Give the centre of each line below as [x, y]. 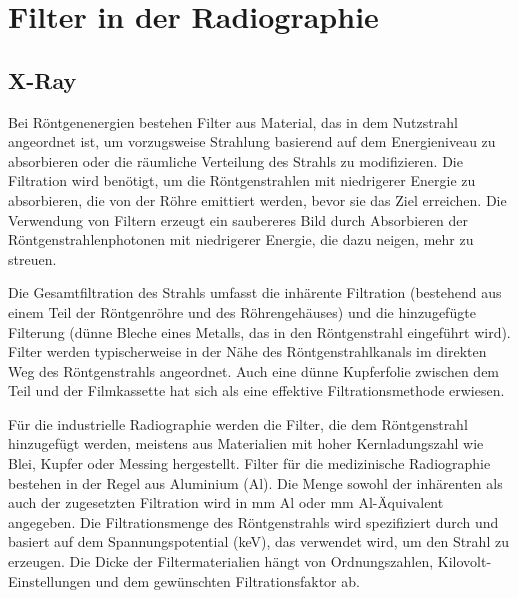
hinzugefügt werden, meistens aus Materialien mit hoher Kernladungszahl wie [246, 443]
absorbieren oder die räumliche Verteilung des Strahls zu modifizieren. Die [235, 160]
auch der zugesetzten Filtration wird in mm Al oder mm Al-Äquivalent [226, 502]
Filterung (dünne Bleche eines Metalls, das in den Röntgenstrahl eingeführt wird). [259, 331]
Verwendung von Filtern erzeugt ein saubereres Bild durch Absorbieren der [238, 219]
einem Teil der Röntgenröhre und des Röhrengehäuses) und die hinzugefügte [242, 311]
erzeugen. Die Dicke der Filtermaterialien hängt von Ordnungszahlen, [221, 561]
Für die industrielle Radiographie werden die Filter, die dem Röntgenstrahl [238, 423]
